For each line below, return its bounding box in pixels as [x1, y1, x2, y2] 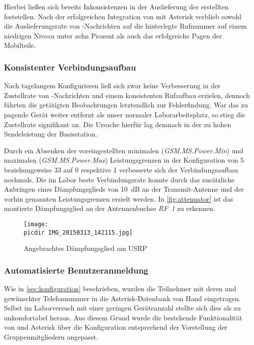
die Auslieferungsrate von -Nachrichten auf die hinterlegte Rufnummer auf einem [4, 21, 247, 31]
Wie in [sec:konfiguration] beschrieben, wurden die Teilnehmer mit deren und [4, 283, 236, 294]
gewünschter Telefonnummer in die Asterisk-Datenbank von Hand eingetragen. [4, 293, 241, 303]
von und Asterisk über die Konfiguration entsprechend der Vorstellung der [4, 322, 227, 332]
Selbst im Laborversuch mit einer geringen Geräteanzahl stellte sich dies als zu [4, 303, 241, 313]
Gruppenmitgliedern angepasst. [4, 332, 98, 342]
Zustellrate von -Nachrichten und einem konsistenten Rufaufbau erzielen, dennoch [4, 90, 250, 100]
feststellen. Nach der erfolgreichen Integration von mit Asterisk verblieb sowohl [4, 11, 242, 21]
